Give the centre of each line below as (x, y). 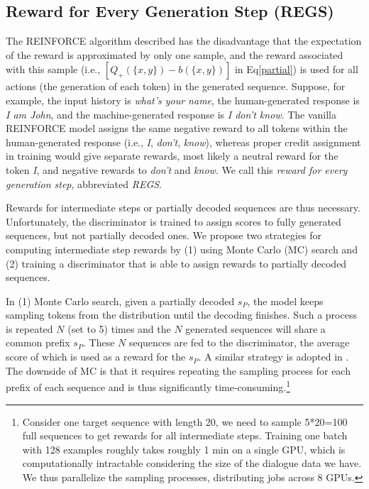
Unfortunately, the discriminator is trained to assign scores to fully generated (174, 221)
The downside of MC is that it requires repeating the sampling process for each (178, 370)
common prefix (38, 342)
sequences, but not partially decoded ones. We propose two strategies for (164, 235)
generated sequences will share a (255, 328)
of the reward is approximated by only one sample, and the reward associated (175, 54)
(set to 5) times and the (119, 328)
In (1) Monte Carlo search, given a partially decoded (120, 301)
